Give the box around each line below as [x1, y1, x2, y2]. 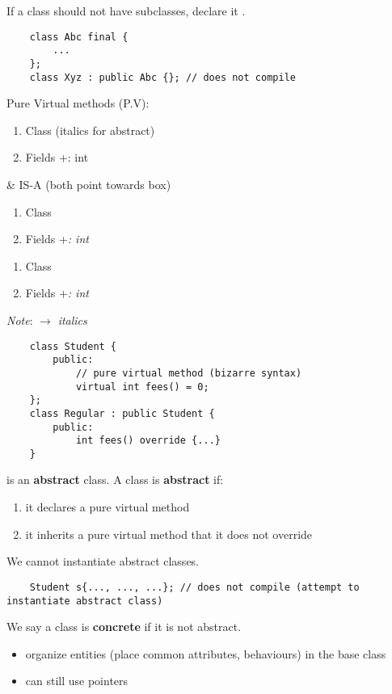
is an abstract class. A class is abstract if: [6, 471, 224, 488]
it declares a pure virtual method [25, 498, 190, 515]
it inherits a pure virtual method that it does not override [25, 525, 313, 542]
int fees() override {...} [75, 435, 221, 447]
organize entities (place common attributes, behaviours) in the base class [25, 645, 386, 662]
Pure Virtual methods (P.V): [6, 95, 150, 111]
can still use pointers [25, 672, 129, 689]
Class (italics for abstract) [25, 121, 155, 138]
